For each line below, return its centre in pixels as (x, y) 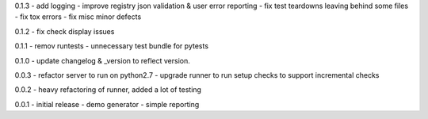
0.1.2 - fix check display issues (65, 31)
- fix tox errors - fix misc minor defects (78, 17)
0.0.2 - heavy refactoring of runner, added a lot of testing (108, 90)
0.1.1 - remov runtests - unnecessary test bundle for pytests (112, 46)
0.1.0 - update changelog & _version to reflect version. (102, 60)
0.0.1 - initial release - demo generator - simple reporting (107, 104)
